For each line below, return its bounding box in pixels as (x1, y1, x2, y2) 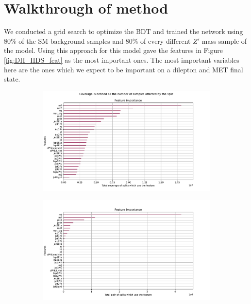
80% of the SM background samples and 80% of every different (4, 35, 191, 46)
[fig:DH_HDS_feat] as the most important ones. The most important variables (4, 54, 239, 65)
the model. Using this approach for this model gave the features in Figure (4, 45, 223, 55)
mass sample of (201, 35, 247, 46)
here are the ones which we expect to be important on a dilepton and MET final (4, 64, 243, 74)
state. (4, 74, 20, 84)
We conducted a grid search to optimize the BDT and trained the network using (4, 26, 243, 36)
